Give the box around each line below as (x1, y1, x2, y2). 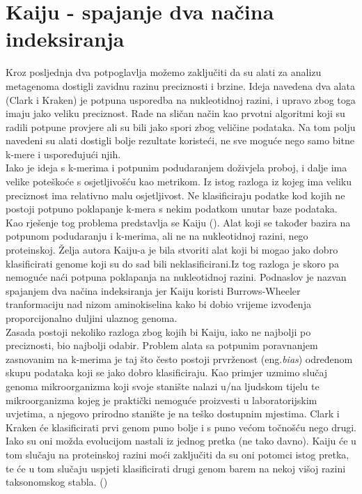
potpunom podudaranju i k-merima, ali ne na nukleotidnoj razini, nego (6, 229, 308, 243)
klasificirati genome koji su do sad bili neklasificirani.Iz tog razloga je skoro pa (6, 256, 339, 270)
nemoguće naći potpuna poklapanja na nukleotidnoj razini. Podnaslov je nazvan (6, 270, 347, 284)
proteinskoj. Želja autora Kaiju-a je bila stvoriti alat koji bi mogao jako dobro (6, 242, 338, 257)
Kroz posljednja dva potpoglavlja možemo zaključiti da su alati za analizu (6, 65, 322, 79)
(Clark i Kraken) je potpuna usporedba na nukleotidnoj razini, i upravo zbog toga (6, 92, 356, 107)
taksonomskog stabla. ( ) (6, 474, 108, 489)
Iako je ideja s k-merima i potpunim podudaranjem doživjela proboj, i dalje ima (6, 160, 347, 175)
